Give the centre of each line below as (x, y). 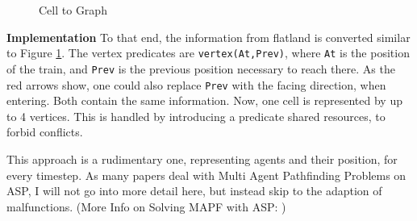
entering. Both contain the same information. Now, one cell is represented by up (204, 100)
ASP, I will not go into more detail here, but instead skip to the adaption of (194, 191)
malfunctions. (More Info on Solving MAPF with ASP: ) (146, 206)
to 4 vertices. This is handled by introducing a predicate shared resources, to (196, 116)
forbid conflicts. (45, 132)
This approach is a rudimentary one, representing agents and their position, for (202, 158)
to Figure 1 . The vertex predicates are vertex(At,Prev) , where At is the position (208, 53)
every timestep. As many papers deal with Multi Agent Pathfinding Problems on (206, 175)
